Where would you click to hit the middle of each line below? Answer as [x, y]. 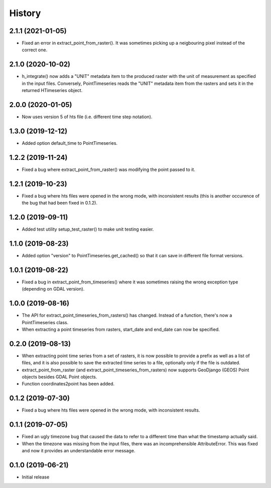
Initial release [36, 477]
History [25, 13]
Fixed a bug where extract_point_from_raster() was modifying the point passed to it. [109, 169]
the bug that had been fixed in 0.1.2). [60, 203]
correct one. [35, 50]
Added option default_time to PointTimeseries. [70, 143]
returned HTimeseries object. [52, 90]
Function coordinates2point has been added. [68, 384]
